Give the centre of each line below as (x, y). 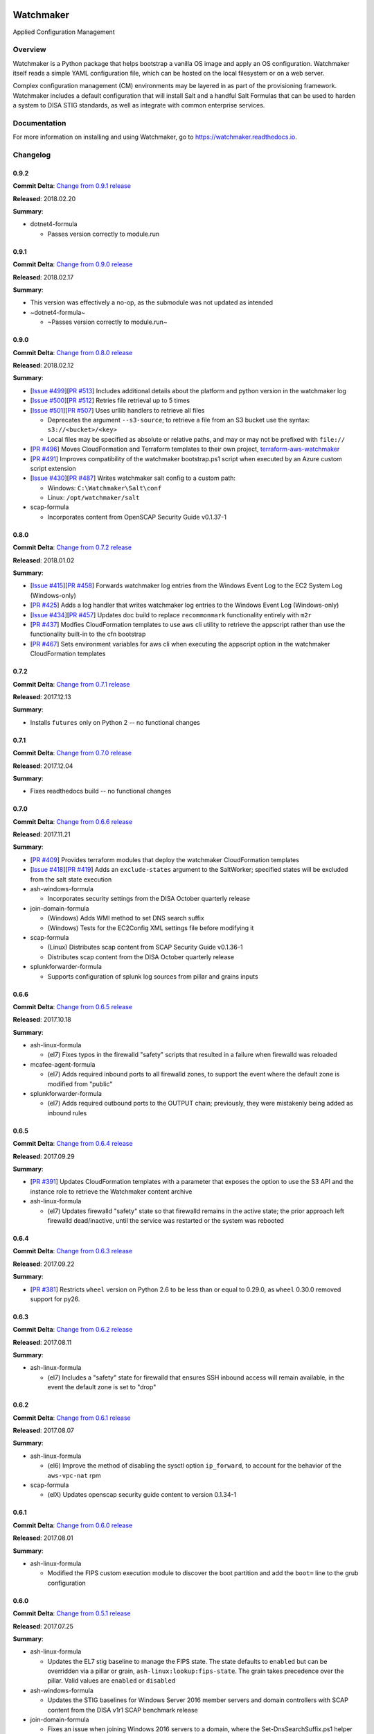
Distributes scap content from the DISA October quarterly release (141, 956)
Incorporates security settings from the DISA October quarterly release (149, 899)
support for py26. (55, 1299)
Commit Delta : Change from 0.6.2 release (73, 1330)
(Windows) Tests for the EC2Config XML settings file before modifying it (151, 928)
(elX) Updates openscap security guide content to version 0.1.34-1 (142, 1495)
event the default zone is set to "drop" (102, 1387)
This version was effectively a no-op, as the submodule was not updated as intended (152, 302)
